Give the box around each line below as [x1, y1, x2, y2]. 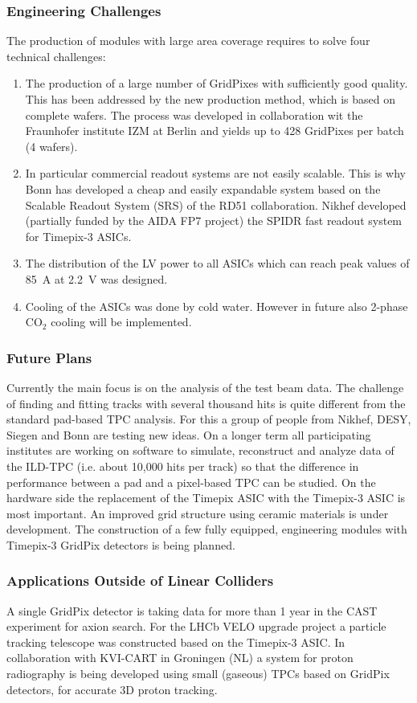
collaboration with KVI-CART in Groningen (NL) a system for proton [6, 649, 354, 666]
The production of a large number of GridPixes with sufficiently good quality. [25, 75, 408, 92]
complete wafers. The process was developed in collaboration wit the [25, 106, 363, 123]
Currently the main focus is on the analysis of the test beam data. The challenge [6, 378, 404, 395]
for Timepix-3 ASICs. [25, 227, 132, 244]
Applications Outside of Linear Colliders [6, 570, 274, 591]
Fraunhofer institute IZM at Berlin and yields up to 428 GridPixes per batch [25, 122, 404, 139]
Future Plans [6, 347, 92, 367]
